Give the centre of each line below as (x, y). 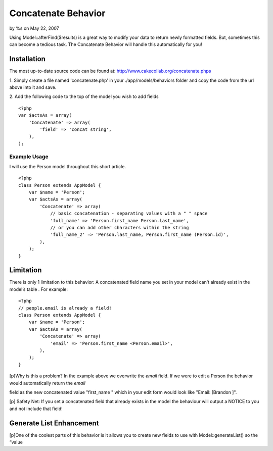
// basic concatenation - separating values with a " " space (129, 214)
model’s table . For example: (39, 289)
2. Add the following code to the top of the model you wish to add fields (84, 96)
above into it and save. (33, 87)
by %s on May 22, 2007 (34, 28)
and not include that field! (36, 409)
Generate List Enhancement (54, 423)
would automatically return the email (47, 383)
